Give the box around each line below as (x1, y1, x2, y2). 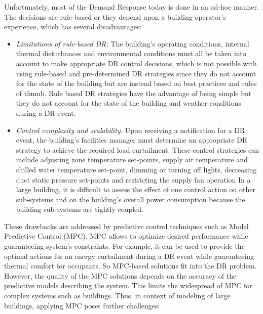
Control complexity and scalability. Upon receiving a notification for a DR (16, 124, 245, 135)
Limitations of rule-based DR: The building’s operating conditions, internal (16, 38, 249, 49)
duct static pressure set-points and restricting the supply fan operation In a (16, 174, 251, 185)
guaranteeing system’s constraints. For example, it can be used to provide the (4, 241, 245, 251)
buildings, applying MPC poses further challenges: (4, 300, 160, 310)
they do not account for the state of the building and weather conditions (16, 98, 241, 108)
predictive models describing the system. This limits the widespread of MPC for (4, 280, 252, 291)
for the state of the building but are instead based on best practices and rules (16, 78, 257, 88)
